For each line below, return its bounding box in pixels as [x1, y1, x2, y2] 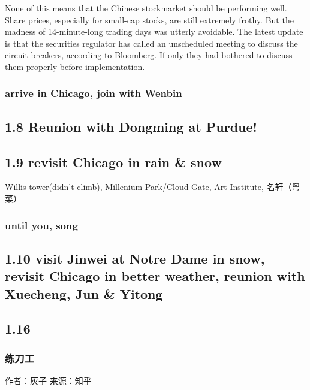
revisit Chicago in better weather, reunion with [5, 267, 305, 285]
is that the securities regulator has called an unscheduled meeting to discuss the [5, 37, 298, 49]
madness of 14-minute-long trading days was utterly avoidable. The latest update [5, 25, 303, 38]
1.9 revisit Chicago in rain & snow [5, 152, 222, 171]
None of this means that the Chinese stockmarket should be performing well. [5, 2, 287, 14]
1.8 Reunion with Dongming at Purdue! [5, 117, 257, 135]
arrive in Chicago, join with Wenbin [5, 86, 182, 101]
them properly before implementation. [5, 60, 145, 72]
